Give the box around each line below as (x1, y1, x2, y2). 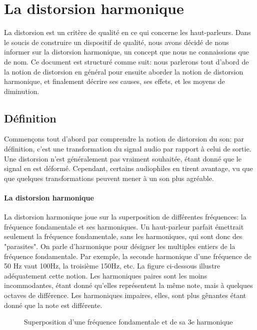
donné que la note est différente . (4, 299, 102, 310)
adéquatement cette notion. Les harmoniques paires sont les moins (4, 270, 207, 280)
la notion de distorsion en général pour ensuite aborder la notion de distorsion (4, 66, 243, 76)
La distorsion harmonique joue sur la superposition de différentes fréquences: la (4, 211, 246, 222)
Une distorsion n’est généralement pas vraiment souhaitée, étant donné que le (4, 153, 241, 163)
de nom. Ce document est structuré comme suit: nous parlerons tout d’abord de (4, 56, 249, 66)
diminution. (4, 85, 39, 96)
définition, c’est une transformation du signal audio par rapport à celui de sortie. (4, 143, 251, 154)
